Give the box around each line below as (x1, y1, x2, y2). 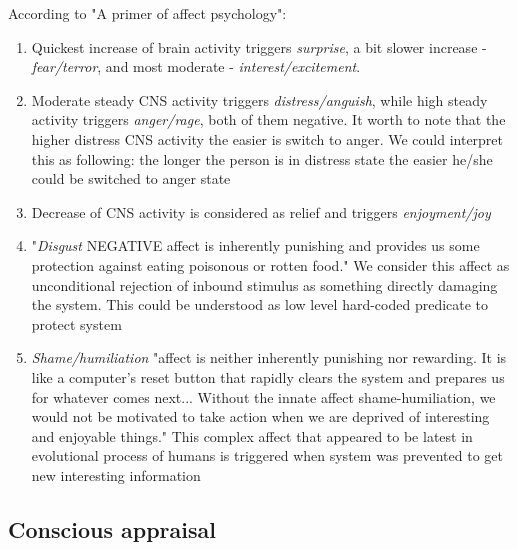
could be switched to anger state (31, 168, 231, 189)
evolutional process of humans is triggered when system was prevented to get (31, 445, 503, 466)
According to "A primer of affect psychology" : (8, 3, 287, 23)
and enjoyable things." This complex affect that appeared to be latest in (31, 425, 473, 446)
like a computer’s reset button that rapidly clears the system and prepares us (31, 366, 505, 387)
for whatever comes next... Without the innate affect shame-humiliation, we (31, 386, 496, 407)
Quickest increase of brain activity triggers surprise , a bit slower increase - (31, 36, 487, 57)
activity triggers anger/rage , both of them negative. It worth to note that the (31, 109, 506, 130)
